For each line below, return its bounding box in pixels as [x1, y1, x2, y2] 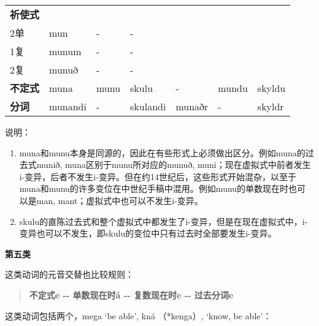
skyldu [257, 80, 286, 95]
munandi [49, 99, 86, 113]
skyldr [257, 99, 284, 113]
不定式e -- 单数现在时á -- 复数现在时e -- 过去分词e [29, 288, 234, 301]
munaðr [175, 99, 209, 113]
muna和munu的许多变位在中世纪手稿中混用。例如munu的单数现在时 [19, 182, 289, 195]
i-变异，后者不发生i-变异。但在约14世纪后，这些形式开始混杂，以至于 [19, 170, 296, 183]
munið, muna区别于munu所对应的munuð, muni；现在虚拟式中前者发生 [36, 158, 311, 171]
